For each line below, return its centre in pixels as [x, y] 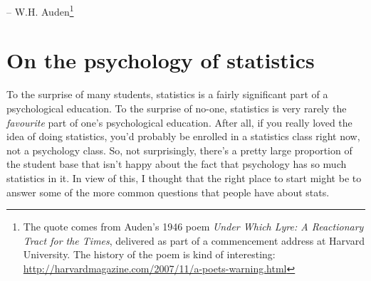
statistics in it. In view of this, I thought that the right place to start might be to [184, 177]
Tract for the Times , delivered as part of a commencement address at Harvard [194, 240]
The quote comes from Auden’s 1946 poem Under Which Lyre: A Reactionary [193, 227]
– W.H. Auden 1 [40, 10]
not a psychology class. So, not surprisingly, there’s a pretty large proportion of [179, 150]
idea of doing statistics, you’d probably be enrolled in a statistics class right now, [183, 136]
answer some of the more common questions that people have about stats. [168, 192]
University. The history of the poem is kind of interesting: [149, 254]
